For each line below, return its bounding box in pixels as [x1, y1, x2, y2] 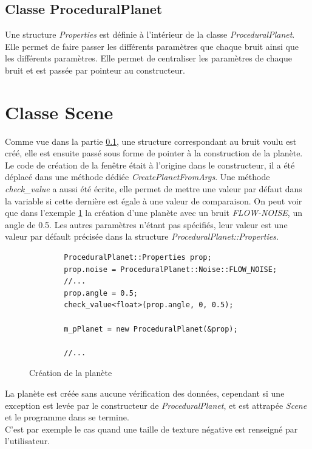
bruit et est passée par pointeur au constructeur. [5, 63, 185, 76]
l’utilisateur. [5, 434, 50, 447]
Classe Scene [5, 99, 114, 124]
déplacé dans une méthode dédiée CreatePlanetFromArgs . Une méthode [5, 170, 270, 183]
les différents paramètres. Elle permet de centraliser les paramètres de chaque [5, 52, 293, 64]
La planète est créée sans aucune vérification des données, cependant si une [5, 386, 285, 399]
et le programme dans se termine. [5, 411, 129, 423]
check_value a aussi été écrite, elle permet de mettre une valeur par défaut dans [5, 183, 302, 195]
